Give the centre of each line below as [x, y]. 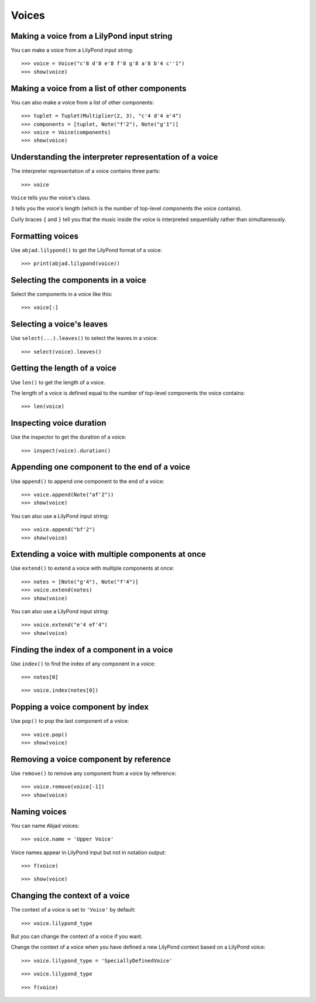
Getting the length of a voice [64, 368]
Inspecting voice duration [59, 423]
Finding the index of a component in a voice [92, 650]
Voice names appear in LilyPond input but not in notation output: [88, 852]
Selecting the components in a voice [78, 280]
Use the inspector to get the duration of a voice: [69, 437]
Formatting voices [45, 236]
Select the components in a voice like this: [62, 294]
